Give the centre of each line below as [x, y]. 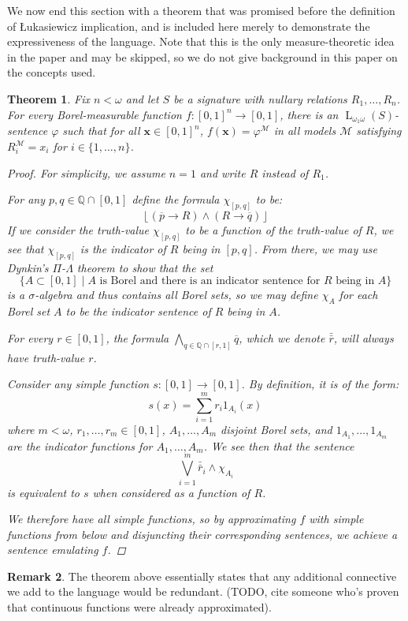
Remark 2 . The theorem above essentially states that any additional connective [202, 576]
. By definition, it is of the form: [320, 384]
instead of [285, 172]
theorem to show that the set [145, 267]
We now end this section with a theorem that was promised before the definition [201, 10]
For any [26, 199]
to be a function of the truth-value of [273, 230]
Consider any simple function [78, 384]
